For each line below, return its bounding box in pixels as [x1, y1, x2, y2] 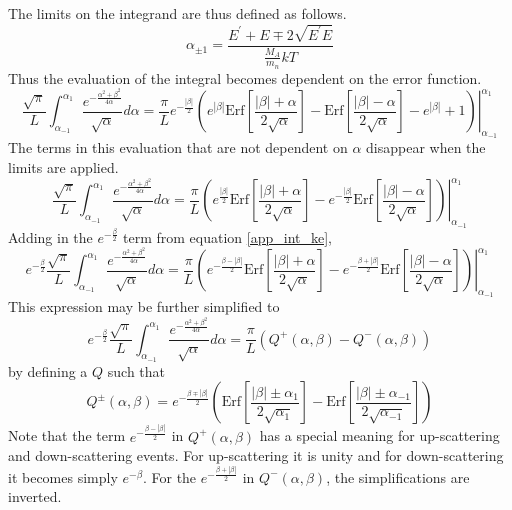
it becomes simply [8, 466, 118, 487]
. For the [142, 466, 197, 487]
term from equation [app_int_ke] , [123, 226, 333, 247]
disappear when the [366, 137, 486, 158]
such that [107, 360, 166, 381]
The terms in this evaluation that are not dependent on [8, 137, 348, 158]
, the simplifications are [326, 466, 470, 487]
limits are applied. [8, 156, 119, 177]
